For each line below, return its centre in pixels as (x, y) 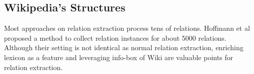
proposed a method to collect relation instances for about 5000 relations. (115, 37)
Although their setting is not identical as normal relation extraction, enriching (124, 47)
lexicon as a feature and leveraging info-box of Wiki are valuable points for (119, 57)
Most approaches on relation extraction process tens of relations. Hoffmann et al (127, 28)
